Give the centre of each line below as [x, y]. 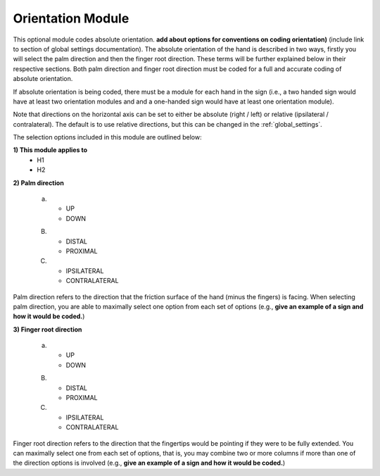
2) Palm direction [39, 182]
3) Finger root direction [47, 329]
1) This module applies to [50, 150]
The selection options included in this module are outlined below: [107, 137]
